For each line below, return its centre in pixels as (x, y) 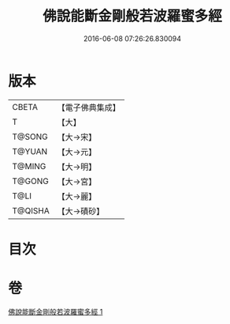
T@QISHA (31, 210)
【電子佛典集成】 (89, 107)
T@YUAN (30, 151)
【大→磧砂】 (81, 211)
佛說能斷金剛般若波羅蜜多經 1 (56, 311)
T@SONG (30, 137)
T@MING (29, 166)
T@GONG (30, 181)
